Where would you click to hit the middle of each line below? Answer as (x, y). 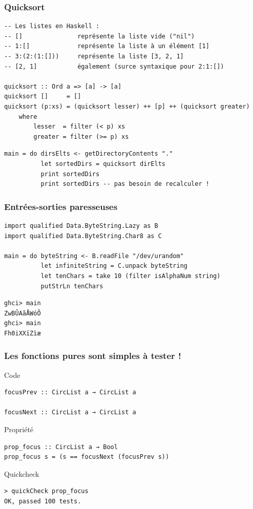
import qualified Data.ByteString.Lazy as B (81, 226)
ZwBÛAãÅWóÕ (23, 313)
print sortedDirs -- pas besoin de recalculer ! (125, 184)
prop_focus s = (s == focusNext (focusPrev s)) (87, 457)
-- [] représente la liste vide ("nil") (100, 36)
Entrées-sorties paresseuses (61, 206)
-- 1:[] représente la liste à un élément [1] (107, 46)
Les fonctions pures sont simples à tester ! (93, 356)
